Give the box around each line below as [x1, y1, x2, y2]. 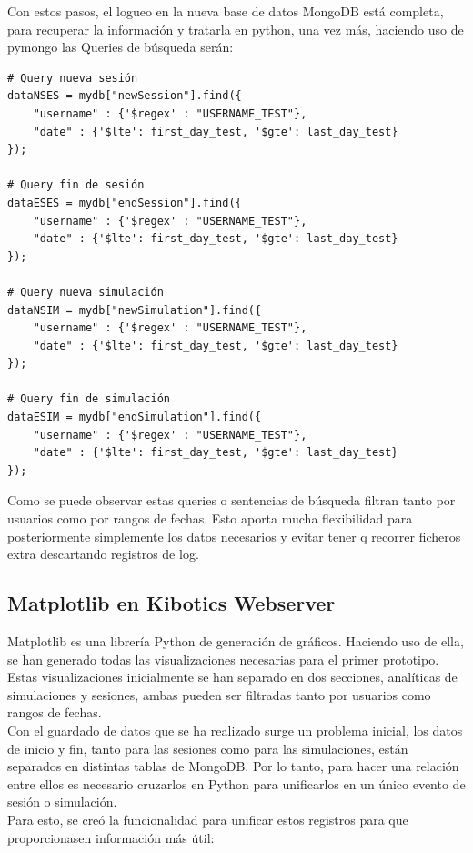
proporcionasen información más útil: [7, 828, 215, 847]
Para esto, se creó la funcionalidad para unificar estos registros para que [7, 809, 408, 828]
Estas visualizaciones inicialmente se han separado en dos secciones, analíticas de [7, 667, 458, 686]
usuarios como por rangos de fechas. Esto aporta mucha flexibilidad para [7, 509, 413, 528]
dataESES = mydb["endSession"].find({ [7, 196, 242, 209]
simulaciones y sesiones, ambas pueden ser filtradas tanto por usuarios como [7, 685, 431, 704]
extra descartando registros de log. [7, 544, 199, 564]
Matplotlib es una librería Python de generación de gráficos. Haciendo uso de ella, [7, 632, 464, 651]
